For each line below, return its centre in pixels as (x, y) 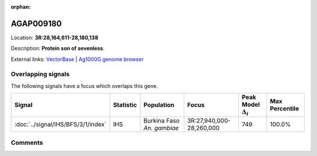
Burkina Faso (162, 120)
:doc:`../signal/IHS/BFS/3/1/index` (60, 124)
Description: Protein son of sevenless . (58, 48)
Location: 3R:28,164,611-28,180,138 (55, 38)
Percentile (284, 108)
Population (159, 105)
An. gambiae (161, 128)
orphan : (21, 7)
